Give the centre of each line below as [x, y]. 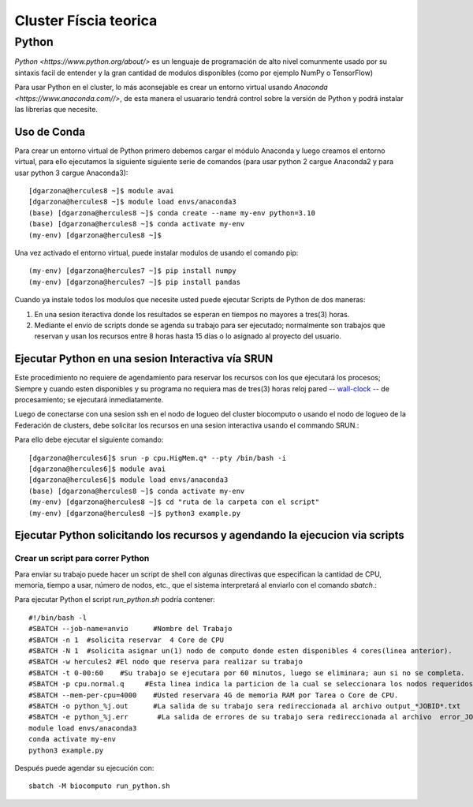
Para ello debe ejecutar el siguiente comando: [89, 440]
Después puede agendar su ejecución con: [84, 768]
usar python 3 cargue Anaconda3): [71, 173]
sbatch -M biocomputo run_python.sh [99, 786]
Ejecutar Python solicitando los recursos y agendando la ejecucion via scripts [210, 535]
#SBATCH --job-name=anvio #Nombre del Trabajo [130, 629]
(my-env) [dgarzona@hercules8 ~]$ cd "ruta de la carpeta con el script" [174, 502]
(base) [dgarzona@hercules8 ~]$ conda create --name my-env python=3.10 [172, 213]
